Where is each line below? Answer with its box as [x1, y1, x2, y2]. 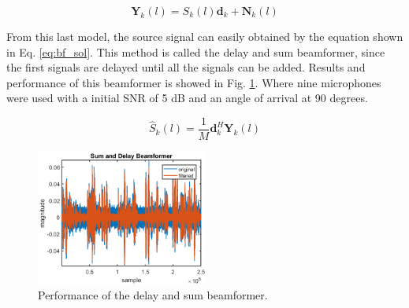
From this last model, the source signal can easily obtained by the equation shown [6, 28, 403, 44]
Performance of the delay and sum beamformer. [38, 287, 268, 303]
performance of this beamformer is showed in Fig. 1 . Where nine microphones [6, 74, 381, 90]
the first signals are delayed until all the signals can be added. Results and [6, 59, 366, 75]
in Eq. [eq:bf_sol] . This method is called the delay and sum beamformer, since [6, 43, 385, 60]
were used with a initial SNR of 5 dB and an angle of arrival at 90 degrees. [6, 90, 368, 106]
